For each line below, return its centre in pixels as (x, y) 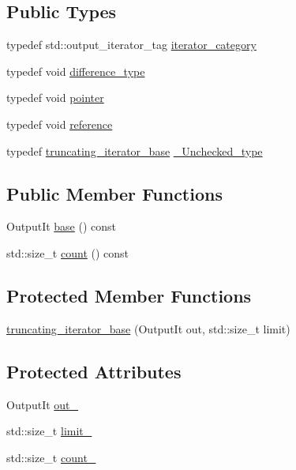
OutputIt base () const (62, 226)
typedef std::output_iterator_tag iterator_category (131, 45)
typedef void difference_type (76, 71)
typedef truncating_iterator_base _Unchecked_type (135, 150)
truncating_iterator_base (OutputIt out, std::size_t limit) (148, 328)
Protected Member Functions (129, 295)
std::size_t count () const (68, 252)
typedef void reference (60, 124)
